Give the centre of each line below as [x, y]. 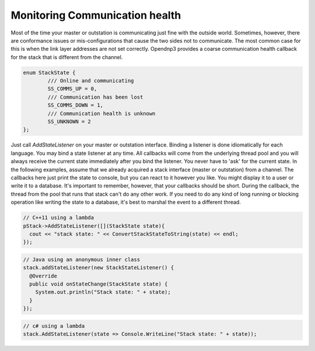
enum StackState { [49, 72]
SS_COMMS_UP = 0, [72, 89]
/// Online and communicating [91, 81]
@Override [43, 276]
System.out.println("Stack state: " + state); [103, 292]
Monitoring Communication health [96, 15]
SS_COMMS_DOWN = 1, [75, 105]
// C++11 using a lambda [59, 218]
